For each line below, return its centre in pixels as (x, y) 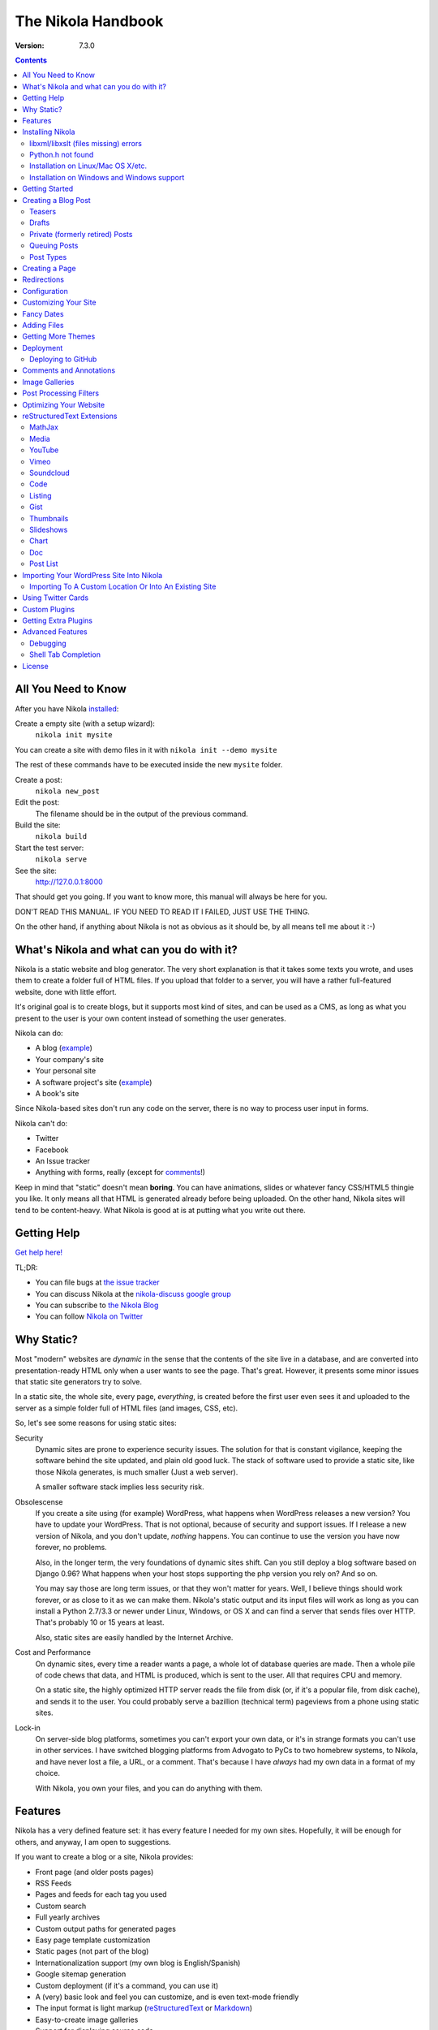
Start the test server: (49, 848)
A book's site (57, 1093)
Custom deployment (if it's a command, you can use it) (127, 1985)
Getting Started (48, 189)
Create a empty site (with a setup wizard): (85, 723)
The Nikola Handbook (89, 21)
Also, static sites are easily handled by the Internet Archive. (134, 1637)
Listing (41, 495)
